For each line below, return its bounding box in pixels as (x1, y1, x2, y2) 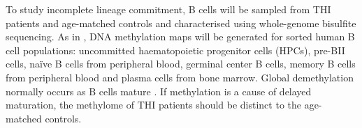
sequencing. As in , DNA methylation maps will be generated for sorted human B (6, 29, 355, 44)
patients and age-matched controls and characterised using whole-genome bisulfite (6, 15, 356, 30)
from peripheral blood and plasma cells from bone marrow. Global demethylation (6, 70, 354, 84)
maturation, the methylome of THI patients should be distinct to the (6, 97, 301, 112)
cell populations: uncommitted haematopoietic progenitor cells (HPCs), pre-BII (6, 42, 345, 57)
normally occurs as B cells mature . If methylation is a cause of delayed (6, 83, 312, 98)
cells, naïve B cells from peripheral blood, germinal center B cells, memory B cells (6, 56, 356, 71)
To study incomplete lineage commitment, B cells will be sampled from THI (6, 2, 331, 16)
